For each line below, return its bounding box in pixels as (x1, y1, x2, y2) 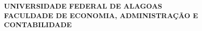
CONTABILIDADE (4, 20, 72, 30)
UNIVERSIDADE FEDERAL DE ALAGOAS (4, 1, 162, 10)
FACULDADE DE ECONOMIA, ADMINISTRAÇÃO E (4, 10, 198, 20)
